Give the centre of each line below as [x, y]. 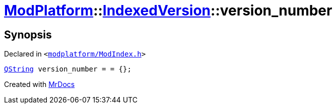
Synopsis [28, 34]
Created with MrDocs [40, 84]
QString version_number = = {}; [68, 69]
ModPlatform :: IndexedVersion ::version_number [168, 10]
